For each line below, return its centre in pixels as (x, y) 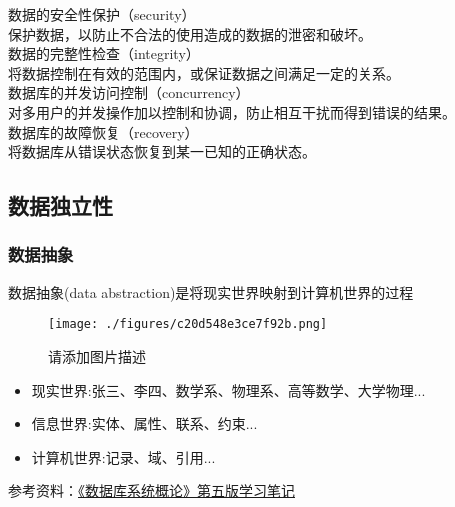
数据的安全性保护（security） (102, 14)
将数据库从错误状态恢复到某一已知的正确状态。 (162, 151)
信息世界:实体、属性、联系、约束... (144, 423)
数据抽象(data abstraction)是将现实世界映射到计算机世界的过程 (211, 291)
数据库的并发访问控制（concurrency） (129, 92)
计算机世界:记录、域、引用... (123, 456)
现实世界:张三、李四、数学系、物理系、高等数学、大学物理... (228, 389)
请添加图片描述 (97, 356)
